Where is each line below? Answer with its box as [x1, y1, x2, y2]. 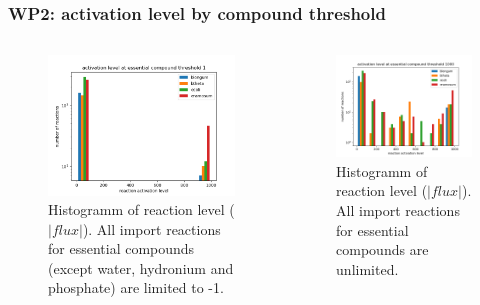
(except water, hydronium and [48, 257, 234, 278]
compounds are [336, 239, 429, 260]
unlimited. [336, 258, 399, 279]
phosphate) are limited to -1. [48, 277, 224, 298]
